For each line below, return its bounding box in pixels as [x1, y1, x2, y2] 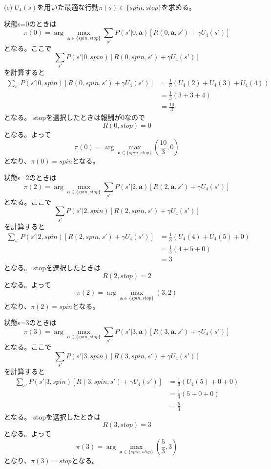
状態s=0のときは [4, 18, 57, 28]
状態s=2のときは [4, 172, 57, 182]
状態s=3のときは [4, 317, 57, 328]
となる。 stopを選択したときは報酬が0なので [4, 112, 145, 122]
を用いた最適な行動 [37, 2, 99, 12]
